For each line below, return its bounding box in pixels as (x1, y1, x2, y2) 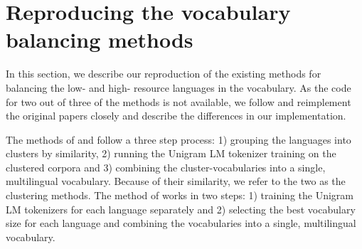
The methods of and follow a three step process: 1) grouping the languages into (6, 132, 351, 147)
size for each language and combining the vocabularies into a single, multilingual (6, 216, 356, 231)
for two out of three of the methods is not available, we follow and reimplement (6, 94, 351, 109)
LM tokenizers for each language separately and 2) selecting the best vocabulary (6, 201, 356, 216)
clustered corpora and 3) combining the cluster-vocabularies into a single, (6, 159, 326, 174)
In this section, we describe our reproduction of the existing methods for (6, 66, 321, 81)
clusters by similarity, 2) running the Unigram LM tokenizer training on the (6, 146, 336, 161)
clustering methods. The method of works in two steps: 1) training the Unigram (6, 188, 353, 203)
